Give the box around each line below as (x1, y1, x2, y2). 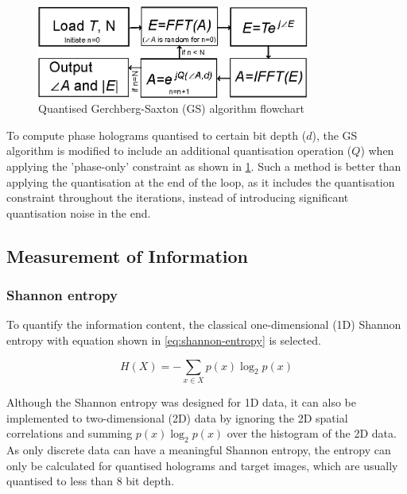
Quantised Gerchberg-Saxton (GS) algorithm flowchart (38, 100, 304, 117)
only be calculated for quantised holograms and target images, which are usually (6, 457, 398, 473)
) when (360, 142, 394, 159)
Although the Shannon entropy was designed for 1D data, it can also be (6, 393, 356, 410)
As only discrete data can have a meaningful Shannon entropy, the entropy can (6, 441, 391, 457)
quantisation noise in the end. (6, 204, 151, 221)
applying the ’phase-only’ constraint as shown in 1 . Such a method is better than (6, 158, 401, 175)
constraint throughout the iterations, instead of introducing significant (6, 189, 349, 206)
